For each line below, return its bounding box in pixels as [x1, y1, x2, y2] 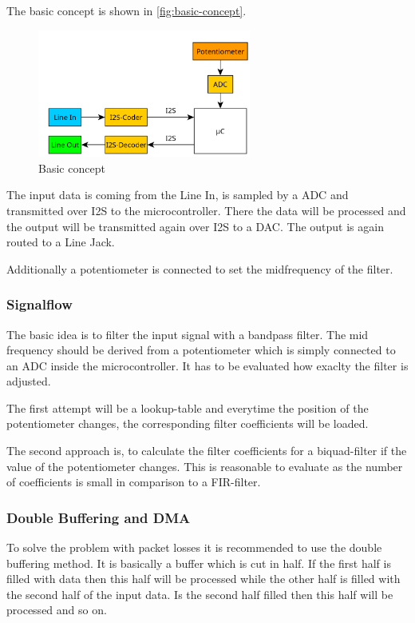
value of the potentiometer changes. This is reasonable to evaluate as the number [6, 457, 403, 474]
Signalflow [6, 294, 73, 314]
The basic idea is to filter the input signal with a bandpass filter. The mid [6, 325, 369, 342]
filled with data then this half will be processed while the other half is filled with [6, 570, 401, 587]
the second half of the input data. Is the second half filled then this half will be [6, 585, 393, 602]
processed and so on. [6, 601, 107, 618]
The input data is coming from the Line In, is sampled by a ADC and [6, 186, 349, 203]
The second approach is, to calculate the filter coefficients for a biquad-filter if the [6, 442, 407, 459]
